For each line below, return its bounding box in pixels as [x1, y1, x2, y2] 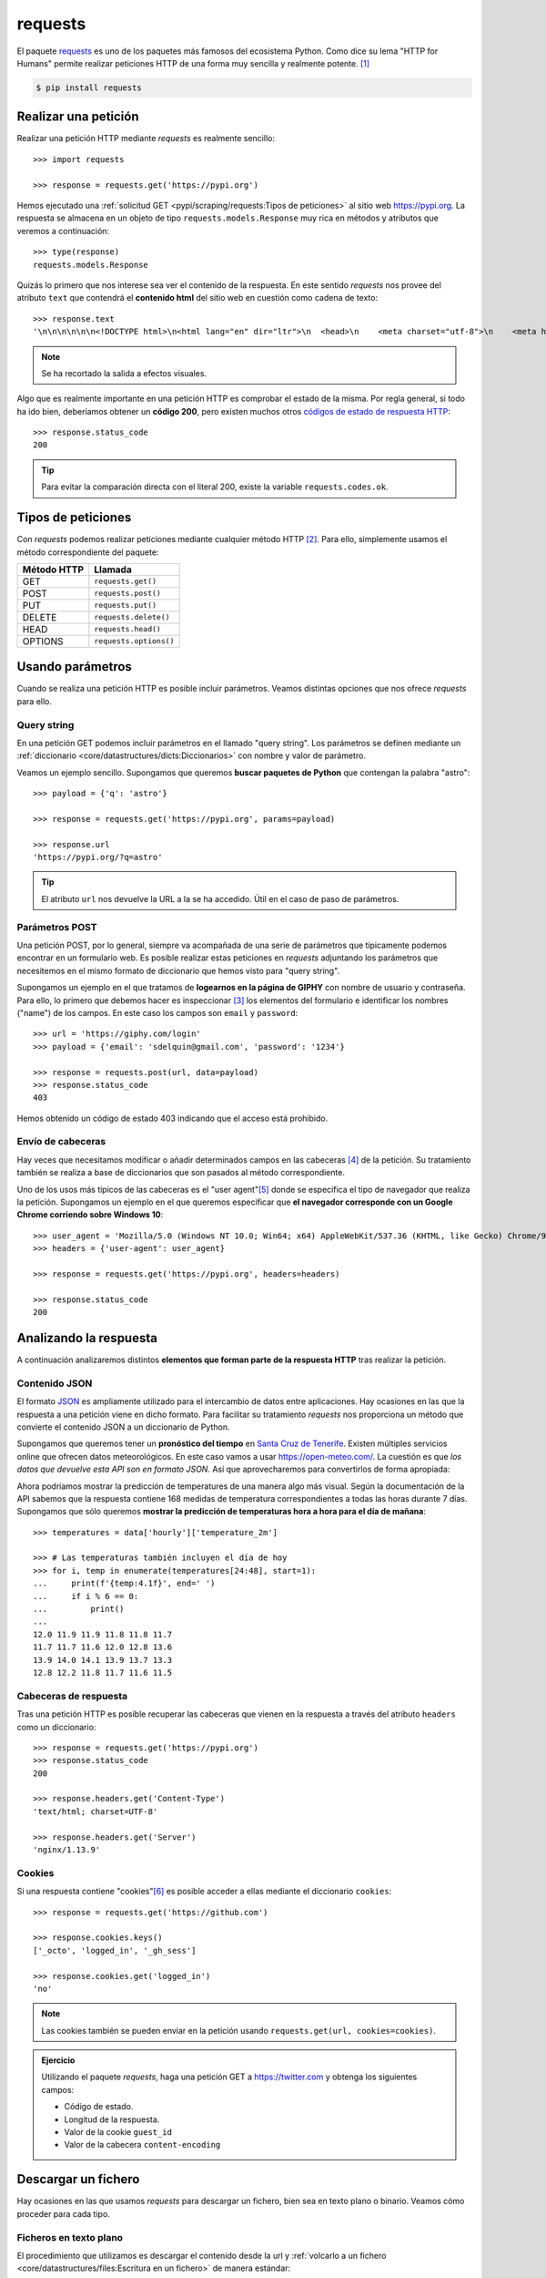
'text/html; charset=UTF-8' [33, 1806, 158, 1817]
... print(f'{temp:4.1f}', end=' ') [33, 1578, 216, 1589]
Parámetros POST [16, 920, 97, 933]
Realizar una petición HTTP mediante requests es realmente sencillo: [16, 133, 275, 144]
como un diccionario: [16, 1721, 96, 1732]
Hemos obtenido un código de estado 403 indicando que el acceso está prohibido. [16, 1113, 329, 1124]
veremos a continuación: [16, 225, 109, 236]
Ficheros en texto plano [16, 2231, 123, 2243]
